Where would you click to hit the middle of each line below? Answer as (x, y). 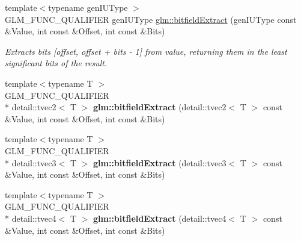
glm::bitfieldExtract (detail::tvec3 (160, 162)
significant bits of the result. (56, 63)
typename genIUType (88, 7)
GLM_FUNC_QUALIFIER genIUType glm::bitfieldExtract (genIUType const (151, 19)
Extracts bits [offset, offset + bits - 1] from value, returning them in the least (146, 51)
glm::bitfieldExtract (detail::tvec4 (160, 218)
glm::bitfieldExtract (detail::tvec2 (160, 107)
